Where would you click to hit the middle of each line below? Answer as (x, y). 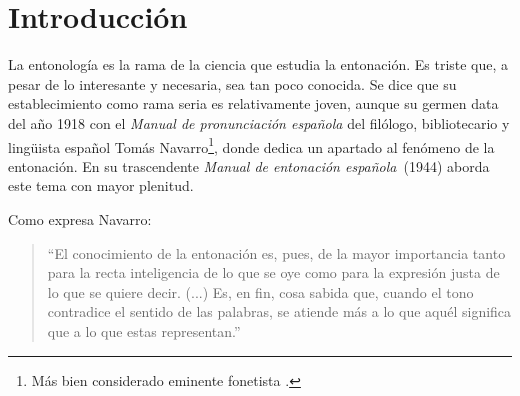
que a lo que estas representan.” (144, 330)
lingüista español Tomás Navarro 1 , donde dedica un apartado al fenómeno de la (251, 145)
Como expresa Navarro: (80, 218)
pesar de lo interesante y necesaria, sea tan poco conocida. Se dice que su (232, 83)
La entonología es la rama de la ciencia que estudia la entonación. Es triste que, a (258, 64)
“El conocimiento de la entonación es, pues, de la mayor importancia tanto (276, 252)
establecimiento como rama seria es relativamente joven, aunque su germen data (253, 103)
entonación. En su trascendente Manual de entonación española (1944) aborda (249, 165)
